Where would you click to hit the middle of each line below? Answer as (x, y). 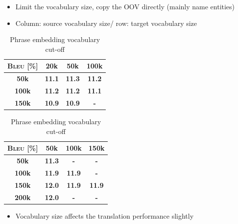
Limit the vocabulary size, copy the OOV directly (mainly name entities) (125, 6)
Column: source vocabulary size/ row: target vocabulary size (106, 23)
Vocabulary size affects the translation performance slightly (105, 215)
